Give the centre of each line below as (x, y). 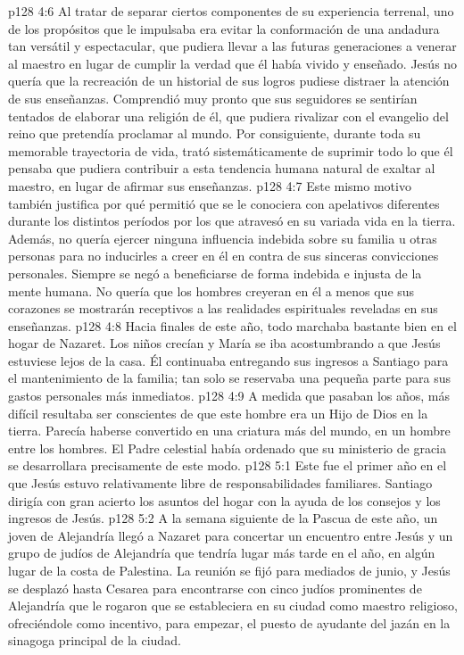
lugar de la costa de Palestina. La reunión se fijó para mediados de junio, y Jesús (229, 570)
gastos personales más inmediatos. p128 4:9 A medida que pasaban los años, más (229, 396)
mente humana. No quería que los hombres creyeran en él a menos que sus (211, 290)
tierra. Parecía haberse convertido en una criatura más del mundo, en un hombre (229, 431)
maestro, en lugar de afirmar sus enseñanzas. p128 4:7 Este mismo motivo (210, 185)
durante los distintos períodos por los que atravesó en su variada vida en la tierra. (232, 221)
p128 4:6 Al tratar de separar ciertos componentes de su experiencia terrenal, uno (231, 11)
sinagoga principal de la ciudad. (95, 640)
